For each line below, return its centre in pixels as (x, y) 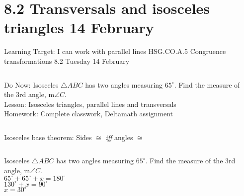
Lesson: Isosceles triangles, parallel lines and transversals (90, 104)
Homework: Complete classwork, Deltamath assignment (89, 114)
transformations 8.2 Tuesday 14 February (67, 61)
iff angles (119, 137)
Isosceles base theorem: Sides (48, 137)
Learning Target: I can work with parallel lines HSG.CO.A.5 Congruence (115, 51)
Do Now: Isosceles (31, 84)
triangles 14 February (79, 27)
